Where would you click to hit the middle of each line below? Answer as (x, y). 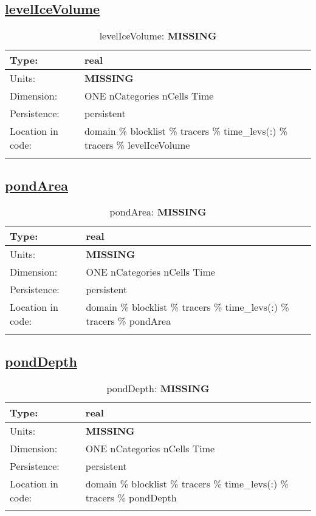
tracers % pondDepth (131, 497)
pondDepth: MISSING (158, 388)
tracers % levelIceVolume (137, 145)
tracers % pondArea (129, 321)
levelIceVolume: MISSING (158, 36)
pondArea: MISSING (158, 212)
